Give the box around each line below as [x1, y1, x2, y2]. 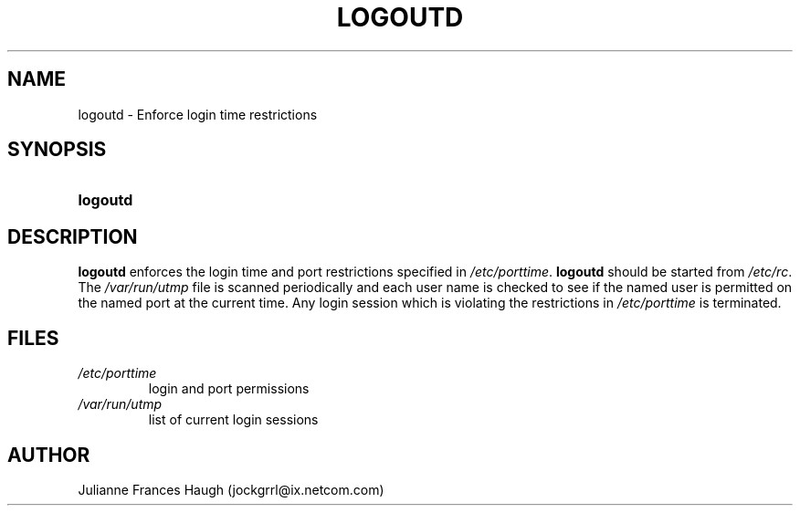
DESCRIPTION [7, 225, 138, 248]
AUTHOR [7, 443, 90, 466]
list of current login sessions [148, 412, 319, 428]
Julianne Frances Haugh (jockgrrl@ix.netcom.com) [78, 481, 384, 497]
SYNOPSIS [7, 138, 107, 162]
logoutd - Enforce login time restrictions [78, 106, 318, 122]
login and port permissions [148, 381, 310, 397]
